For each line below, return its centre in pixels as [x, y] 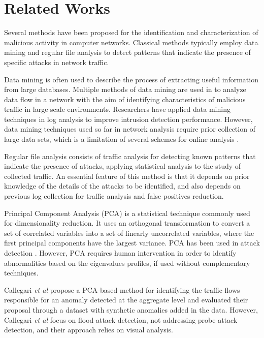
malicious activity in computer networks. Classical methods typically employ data [131, 42]
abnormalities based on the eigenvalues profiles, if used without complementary [127, 263]
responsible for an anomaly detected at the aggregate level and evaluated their [126, 300]
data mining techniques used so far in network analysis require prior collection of [130, 129]
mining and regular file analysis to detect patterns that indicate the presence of [127, 52]
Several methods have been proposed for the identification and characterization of [131, 32]
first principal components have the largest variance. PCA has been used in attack [132, 243]
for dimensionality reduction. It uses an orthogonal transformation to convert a [127, 223]
